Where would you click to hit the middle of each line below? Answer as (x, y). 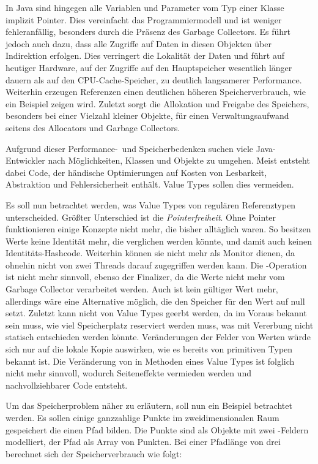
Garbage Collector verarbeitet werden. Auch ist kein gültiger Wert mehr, (142, 289)
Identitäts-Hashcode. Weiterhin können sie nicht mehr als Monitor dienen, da (150, 253)
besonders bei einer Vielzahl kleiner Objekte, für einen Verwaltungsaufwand (147, 116)
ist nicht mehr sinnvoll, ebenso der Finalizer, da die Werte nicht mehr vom (145, 277)
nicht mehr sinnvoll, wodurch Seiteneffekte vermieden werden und (128, 373)
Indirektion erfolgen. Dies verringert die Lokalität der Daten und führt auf (145, 55)
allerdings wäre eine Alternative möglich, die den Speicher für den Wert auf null (155, 301)
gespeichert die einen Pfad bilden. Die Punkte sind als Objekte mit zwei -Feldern (157, 429)
